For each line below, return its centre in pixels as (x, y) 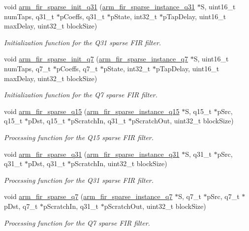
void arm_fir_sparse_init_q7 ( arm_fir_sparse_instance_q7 (96, 59)
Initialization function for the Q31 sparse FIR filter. (83, 42)
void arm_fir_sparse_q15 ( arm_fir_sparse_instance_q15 (92, 111)
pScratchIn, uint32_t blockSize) (119, 163)
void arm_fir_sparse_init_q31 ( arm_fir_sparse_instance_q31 (99, 6)
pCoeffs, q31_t (82, 16)
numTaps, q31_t (29, 16)
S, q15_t (198, 111)
